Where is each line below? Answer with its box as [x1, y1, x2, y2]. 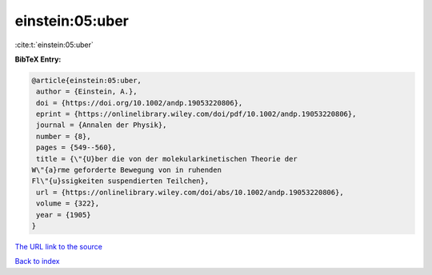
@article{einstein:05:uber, [31, 76, 142, 85]
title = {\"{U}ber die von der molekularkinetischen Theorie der [36, 154, 298, 163]
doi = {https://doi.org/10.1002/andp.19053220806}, [36, 98, 243, 107]
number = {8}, [36, 132, 91, 141]
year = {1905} [36, 210, 91, 219]
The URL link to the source [14, 241, 103, 251]
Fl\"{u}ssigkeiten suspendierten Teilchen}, [31, 177, 210, 185]
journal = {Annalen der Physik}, [36, 121, 167, 130]
